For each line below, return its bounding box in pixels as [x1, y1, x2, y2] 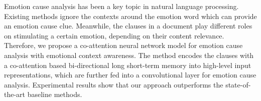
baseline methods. [27, 89, 82, 99]
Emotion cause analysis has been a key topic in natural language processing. [4, 1, 239, 11]
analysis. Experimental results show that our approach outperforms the [4, 79, 223, 89]
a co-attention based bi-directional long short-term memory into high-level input [4, 59, 251, 70]
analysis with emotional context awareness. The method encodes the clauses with [4, 49, 254, 60]
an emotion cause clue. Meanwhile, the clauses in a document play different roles [4, 20, 252, 31]
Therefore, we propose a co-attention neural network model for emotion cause [4, 40, 243, 50]
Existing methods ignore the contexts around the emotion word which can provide [4, 10, 257, 21]
